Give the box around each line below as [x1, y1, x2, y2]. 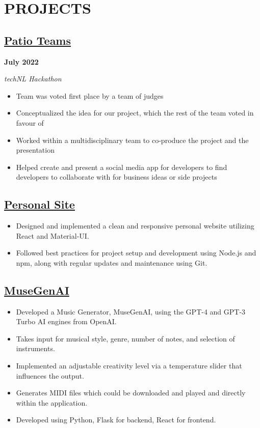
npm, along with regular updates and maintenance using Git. [16, 257, 207, 268]
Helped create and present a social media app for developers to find [16, 161, 227, 172]
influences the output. [16, 370, 84, 381]
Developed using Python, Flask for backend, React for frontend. [16, 414, 216, 425]
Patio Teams [4, 32, 71, 48]
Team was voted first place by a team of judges [16, 90, 164, 101]
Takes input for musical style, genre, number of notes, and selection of [16, 333, 235, 344]
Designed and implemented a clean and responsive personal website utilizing [16, 220, 254, 231]
